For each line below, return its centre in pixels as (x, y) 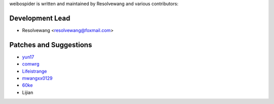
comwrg (31, 64)
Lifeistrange (35, 71)
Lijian (28, 92)
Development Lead (40, 18)
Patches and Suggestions (51, 45)
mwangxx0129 (37, 78)
